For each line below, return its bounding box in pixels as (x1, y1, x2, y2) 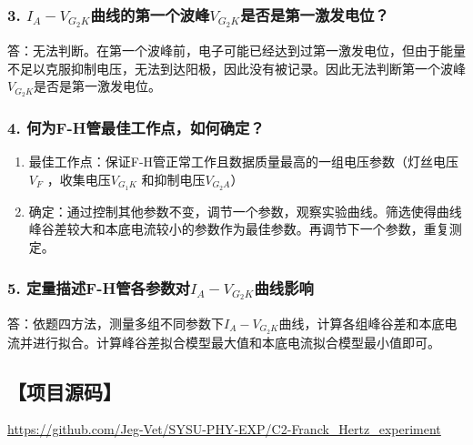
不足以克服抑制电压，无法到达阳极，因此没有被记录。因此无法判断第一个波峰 (7, 58, 466, 77)
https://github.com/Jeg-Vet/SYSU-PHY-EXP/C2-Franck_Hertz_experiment (7, 420, 441, 439)
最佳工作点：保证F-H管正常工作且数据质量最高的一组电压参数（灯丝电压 (28, 152, 459, 171)
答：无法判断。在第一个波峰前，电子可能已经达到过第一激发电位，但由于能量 (7, 41, 466, 60)
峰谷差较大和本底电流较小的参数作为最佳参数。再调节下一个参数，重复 (28, 219, 449, 238)
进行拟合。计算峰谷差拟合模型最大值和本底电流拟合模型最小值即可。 (32, 332, 440, 351)
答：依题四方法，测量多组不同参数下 (7, 313, 224, 332)
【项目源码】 (7, 377, 122, 405)
